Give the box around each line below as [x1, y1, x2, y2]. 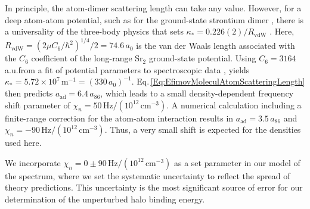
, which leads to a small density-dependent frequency [100, 87, 294, 99]
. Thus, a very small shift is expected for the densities [104, 123, 301, 136]
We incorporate [5, 156, 61, 169]
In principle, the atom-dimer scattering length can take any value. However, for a [5, 2, 302, 14]
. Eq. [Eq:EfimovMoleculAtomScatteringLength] [131, 75, 305, 88]
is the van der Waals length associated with [136, 39, 295, 51]
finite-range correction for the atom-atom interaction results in [5, 111, 234, 124]
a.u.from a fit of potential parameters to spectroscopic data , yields [5, 63, 250, 76]
